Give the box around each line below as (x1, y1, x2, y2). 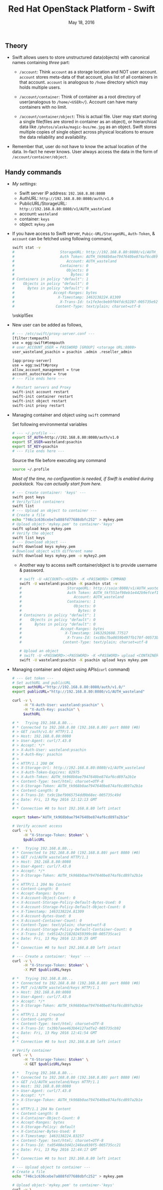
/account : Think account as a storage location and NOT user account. (19, 69, 158, 75)
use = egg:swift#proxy (12, 363, 58, 367)
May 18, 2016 (68, 19, 95, 25)
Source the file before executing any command (12, 457, 106, 463)
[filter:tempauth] (12, 336, 49, 341)
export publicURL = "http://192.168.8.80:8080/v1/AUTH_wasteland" (12, 689, 145, 694)
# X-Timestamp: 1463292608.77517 (19, 631, 129, 636)
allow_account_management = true (12, 367, 80, 372)
